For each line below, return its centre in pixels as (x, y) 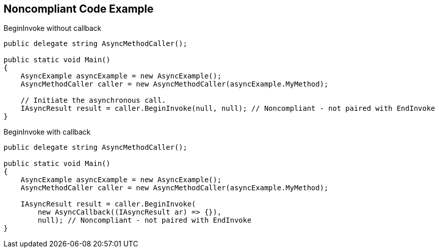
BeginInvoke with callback (47, 132)
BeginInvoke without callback (52, 28)
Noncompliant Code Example (79, 9)
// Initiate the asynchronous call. (93, 100)
